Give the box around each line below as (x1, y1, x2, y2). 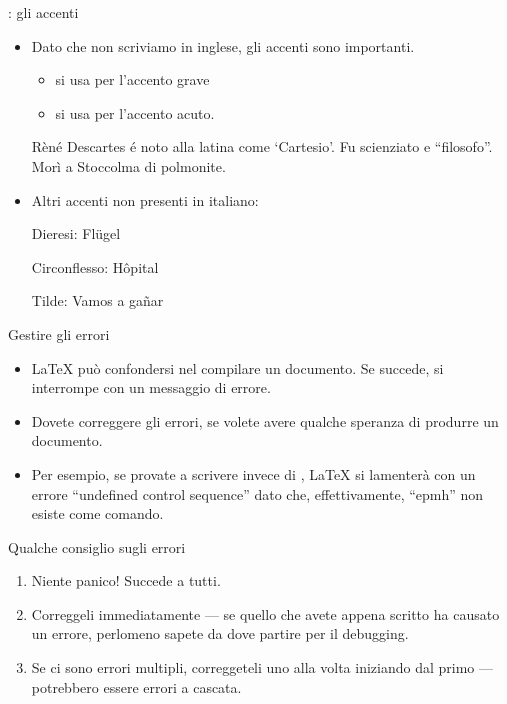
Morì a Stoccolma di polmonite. (31, 155, 226, 176)
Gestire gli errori (8, 323, 110, 344)
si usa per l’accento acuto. (55, 102, 215, 123)
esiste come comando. (31, 503, 164, 524)
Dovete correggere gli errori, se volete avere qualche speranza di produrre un (31, 410, 499, 431)
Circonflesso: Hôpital (31, 256, 159, 277)
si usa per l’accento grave (55, 69, 210, 90)
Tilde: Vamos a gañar (31, 290, 164, 311)
